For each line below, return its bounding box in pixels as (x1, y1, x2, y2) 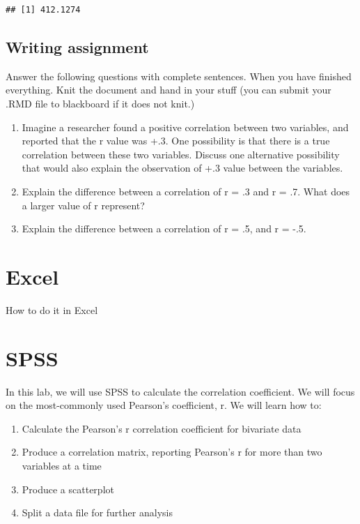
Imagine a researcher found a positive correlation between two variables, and (22, 119, 349, 134)
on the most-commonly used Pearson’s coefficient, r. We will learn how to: (6, 398, 322, 412)
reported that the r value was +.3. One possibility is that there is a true (22, 133, 330, 148)
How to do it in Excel (6, 302, 98, 317)
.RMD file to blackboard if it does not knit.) (6, 96, 195, 110)
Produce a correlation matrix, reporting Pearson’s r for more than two (22, 444, 322, 459)
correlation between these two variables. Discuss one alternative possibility (22, 147, 340, 161)
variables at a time (22, 458, 102, 472)
